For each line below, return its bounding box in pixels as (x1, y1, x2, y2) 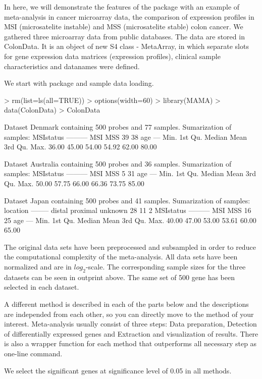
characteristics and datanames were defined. (4, 61, 140, 71)
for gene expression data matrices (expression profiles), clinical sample (4, 50, 221, 61)
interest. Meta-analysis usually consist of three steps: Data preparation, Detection (4, 318, 257, 329)
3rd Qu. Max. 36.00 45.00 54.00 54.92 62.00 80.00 (4, 141, 157, 152)
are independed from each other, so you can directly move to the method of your (4, 308, 254, 319)
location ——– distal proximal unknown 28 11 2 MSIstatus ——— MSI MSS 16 (4, 205, 251, 215)
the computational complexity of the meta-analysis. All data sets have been (4, 251, 238, 262)
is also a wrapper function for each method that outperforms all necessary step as (4, 338, 257, 349)
